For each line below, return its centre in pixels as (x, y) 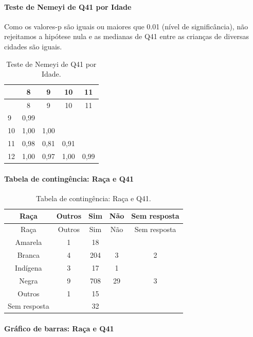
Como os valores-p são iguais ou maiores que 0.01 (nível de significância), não (126, 26)
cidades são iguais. (33, 46)
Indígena (29, 267)
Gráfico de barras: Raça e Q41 (59, 329)
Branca (29, 255)
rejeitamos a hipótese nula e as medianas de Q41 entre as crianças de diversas (127, 36)
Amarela (29, 242)
